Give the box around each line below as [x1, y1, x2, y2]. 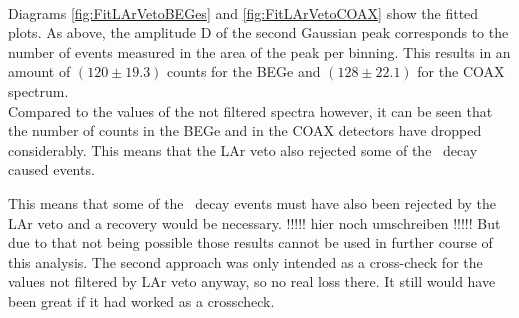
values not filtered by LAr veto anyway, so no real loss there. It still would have [8, 271, 496, 292]
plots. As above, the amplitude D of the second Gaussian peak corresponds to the [8, 22, 509, 43]
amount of [8, 61, 71, 82]
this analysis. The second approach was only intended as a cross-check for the [8, 251, 483, 272]
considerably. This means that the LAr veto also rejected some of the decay [8, 139, 478, 160]
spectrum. [8, 80, 69, 101]
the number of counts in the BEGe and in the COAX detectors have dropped [8, 120, 482, 141]
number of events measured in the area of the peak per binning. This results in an [8, 41, 511, 62]
